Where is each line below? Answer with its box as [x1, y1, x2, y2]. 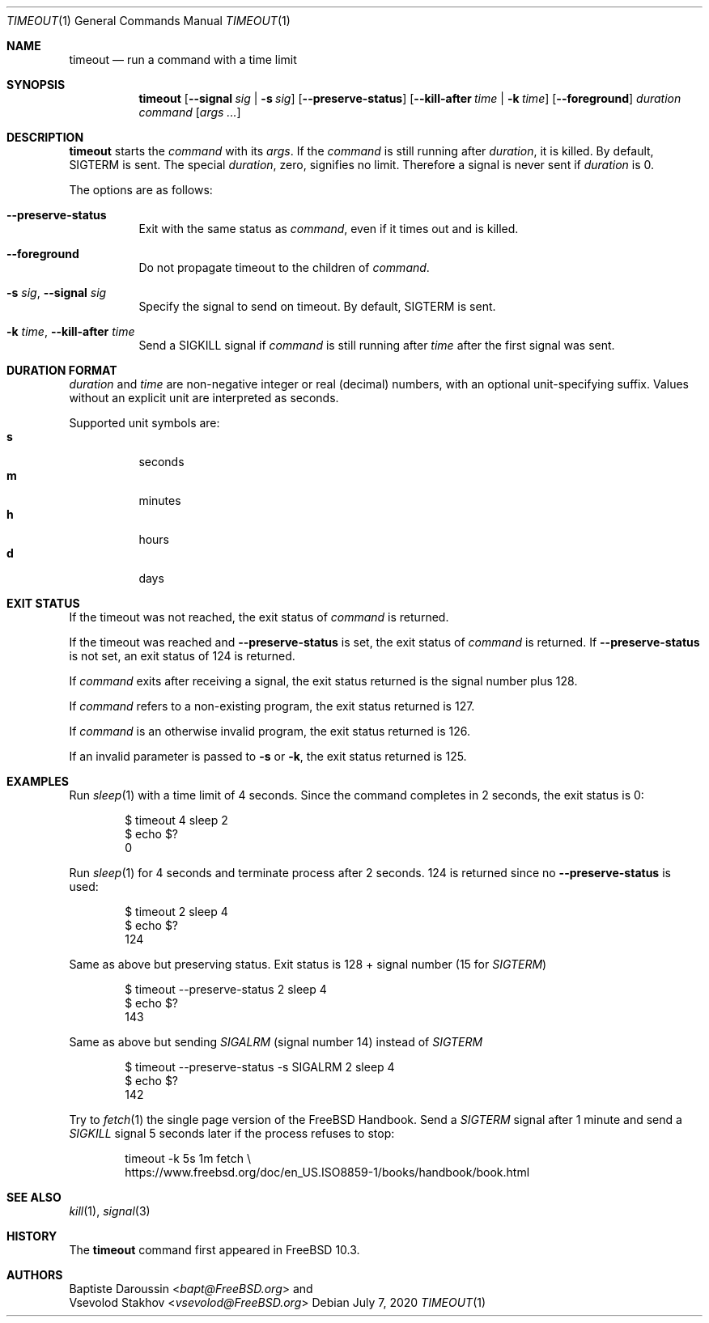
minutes [138, 494, 181, 507]
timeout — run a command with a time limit [69, 53, 297, 66]
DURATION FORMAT [6, 363, 117, 377]
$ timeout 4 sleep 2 [125, 813, 228, 827]
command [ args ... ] [138, 105, 241, 119]
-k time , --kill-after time [6, 324, 135, 338]
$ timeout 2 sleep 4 [125, 905, 228, 918]
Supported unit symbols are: [69, 416, 220, 430]
